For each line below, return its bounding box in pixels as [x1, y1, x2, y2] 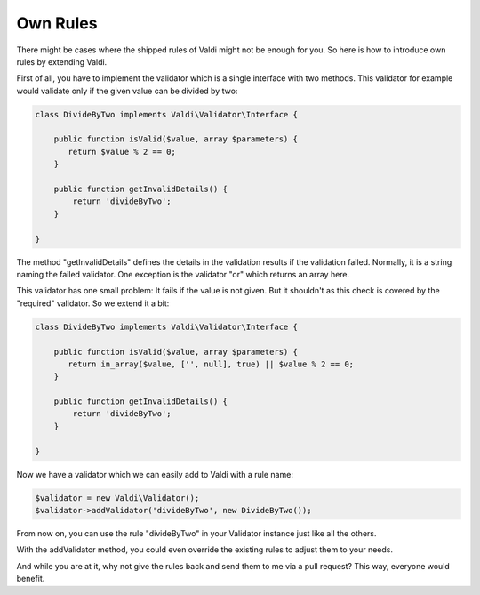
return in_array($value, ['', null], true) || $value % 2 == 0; [68, 358, 355, 369]
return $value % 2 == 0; [68, 147, 177, 157]
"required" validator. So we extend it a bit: [16, 298, 170, 309]
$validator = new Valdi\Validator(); [35, 493, 200, 503]
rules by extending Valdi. [16, 56, 108, 67]
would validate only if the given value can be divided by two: [16, 85, 238, 96]
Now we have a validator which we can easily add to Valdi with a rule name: [16, 469, 293, 479]
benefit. [16, 574, 45, 584]
